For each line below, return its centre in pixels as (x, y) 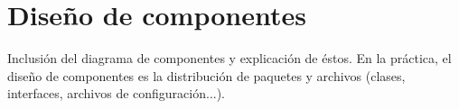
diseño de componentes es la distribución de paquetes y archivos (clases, (206, 75)
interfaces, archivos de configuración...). (117, 93)
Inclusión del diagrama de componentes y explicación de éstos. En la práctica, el (229, 58)
